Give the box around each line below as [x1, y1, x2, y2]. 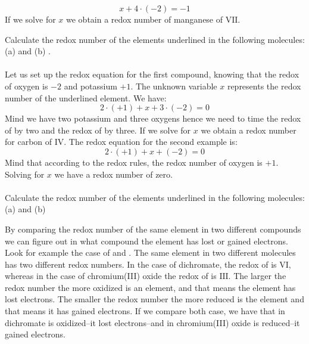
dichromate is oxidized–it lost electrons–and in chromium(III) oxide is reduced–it [5, 316, 300, 328]
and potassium [64, 79, 117, 92]
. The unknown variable [130, 79, 217, 92]
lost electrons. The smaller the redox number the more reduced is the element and [5, 293, 304, 305]
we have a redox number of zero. [54, 168, 173, 180]
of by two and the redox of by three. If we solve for [5, 123, 191, 136]
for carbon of [5, 135, 52, 148]
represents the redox [227, 79, 301, 92]
